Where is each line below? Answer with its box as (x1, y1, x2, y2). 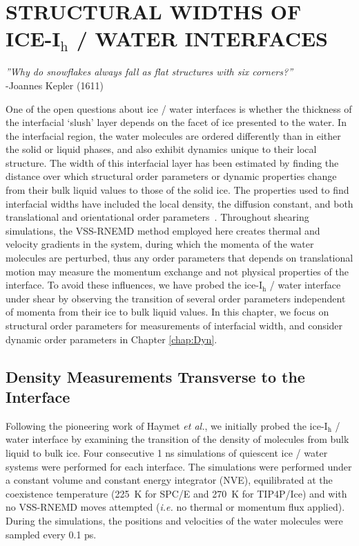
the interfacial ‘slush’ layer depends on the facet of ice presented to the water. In (6, 115, 347, 129)
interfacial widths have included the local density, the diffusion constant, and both (6, 196, 353, 210)
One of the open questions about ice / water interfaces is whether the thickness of (6, 101, 352, 116)
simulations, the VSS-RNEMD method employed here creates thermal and (6, 223, 320, 237)
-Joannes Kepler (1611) (6, 78, 104, 92)
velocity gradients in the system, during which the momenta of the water (6, 237, 314, 251)
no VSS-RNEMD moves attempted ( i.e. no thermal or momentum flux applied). (6, 500, 345, 514)
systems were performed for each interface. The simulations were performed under (6, 459, 352, 473)
